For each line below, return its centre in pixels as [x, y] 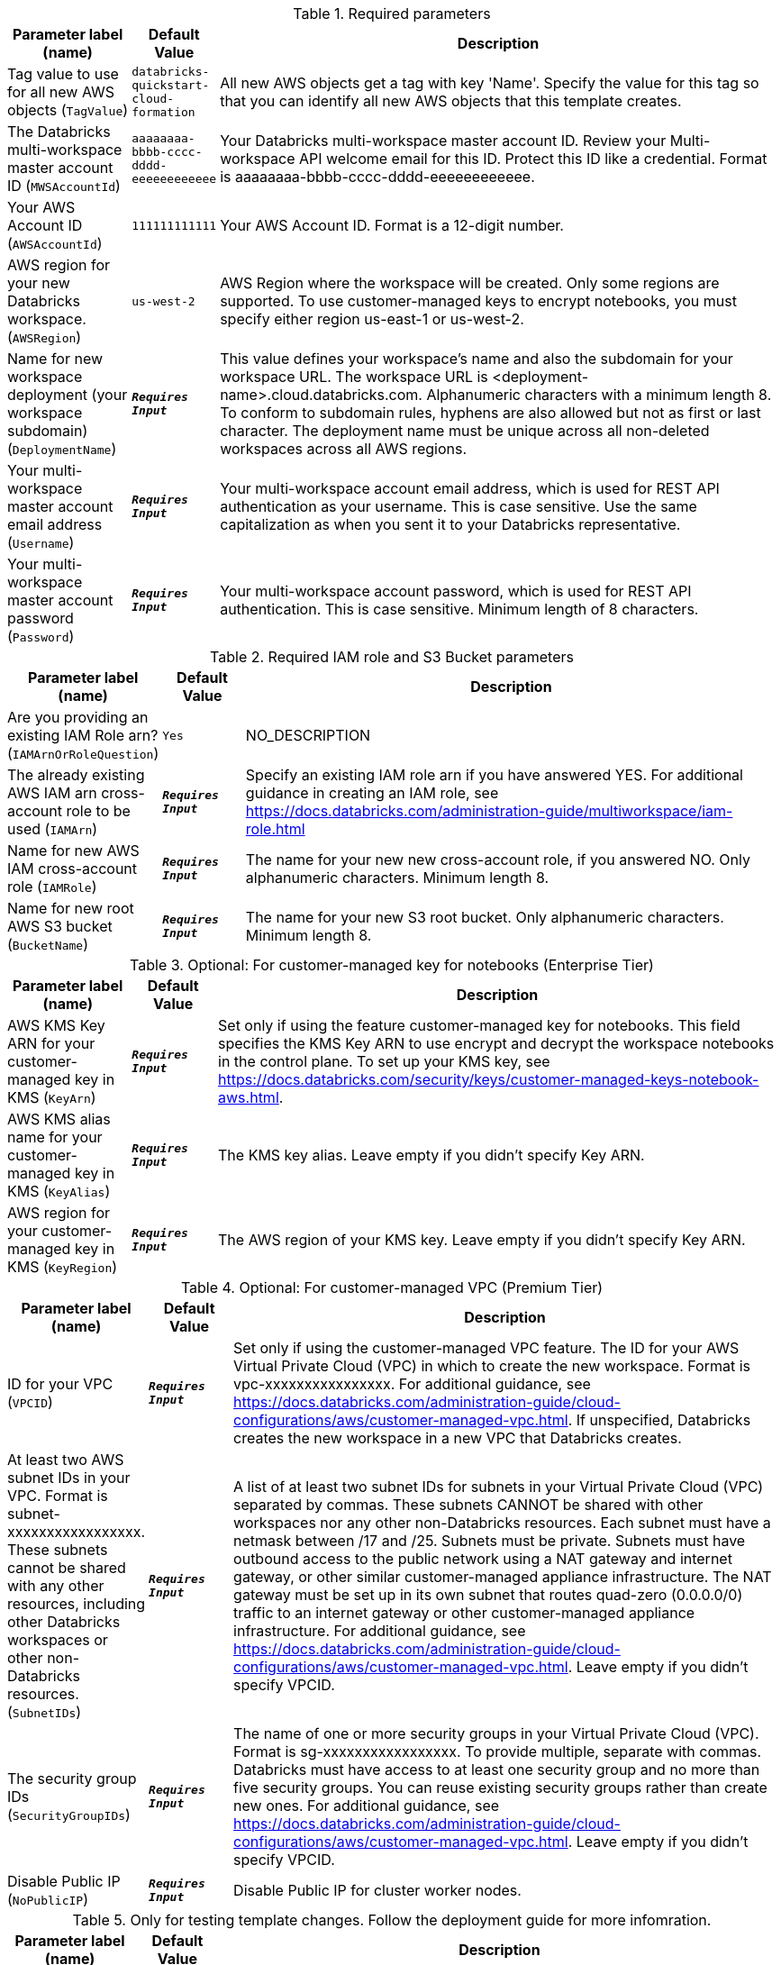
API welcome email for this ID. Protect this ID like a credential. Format [533, 159]
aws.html [249, 1097]
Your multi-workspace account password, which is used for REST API [456, 591]
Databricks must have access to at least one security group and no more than [497, 1769]
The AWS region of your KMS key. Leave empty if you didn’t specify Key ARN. [482, 1240]
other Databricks [64, 1622]
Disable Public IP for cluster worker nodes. [377, 1890]
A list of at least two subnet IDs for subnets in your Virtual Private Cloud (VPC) [499, 1487]
